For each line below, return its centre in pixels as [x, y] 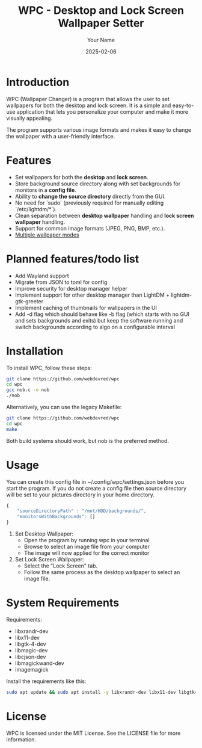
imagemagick [32, 669]
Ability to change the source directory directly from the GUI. [90, 196]
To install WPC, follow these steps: [49, 368]
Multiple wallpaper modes [47, 235]
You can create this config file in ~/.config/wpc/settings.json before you [95, 481]
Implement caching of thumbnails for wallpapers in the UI [86, 308]
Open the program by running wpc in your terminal [87, 540]
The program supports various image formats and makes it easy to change [99, 129]
